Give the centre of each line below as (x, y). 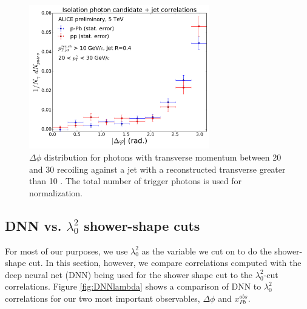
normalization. (56, 192)
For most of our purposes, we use (66, 251)
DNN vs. (33, 225)
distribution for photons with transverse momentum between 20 (163, 157)
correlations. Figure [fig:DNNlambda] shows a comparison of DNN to (133, 286)
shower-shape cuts (142, 225)
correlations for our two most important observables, (103, 298)
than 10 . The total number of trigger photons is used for (136, 181)
